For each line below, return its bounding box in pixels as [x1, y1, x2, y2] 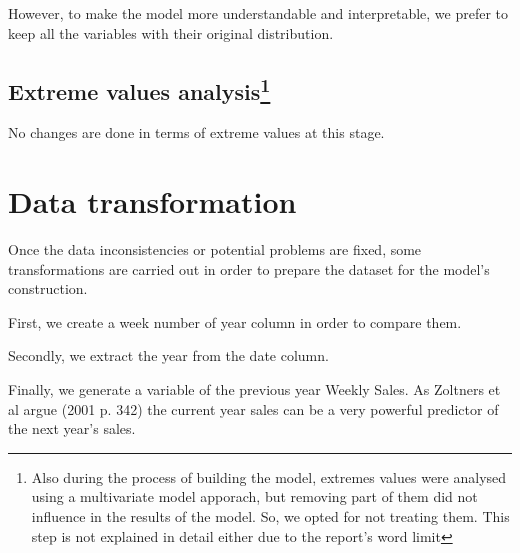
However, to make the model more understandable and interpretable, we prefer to [8, 3, 509, 23]
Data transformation [8, 181, 297, 222]
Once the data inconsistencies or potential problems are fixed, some [8, 239, 422, 260]
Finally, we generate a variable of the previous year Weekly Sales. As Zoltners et [8, 379, 501, 400]
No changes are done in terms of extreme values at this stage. [8, 122, 385, 143]
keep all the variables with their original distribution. [8, 22, 334, 43]
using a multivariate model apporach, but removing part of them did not [31, 486, 478, 507]
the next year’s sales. [8, 418, 136, 439]
